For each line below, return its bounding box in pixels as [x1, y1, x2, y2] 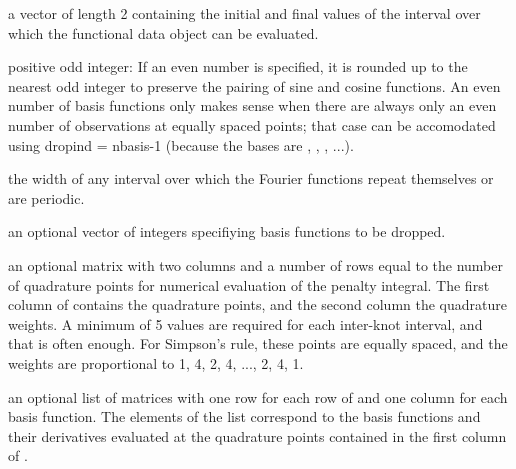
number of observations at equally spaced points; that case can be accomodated [8, 114, 496, 135]
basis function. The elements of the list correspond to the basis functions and [8, 406, 481, 427]
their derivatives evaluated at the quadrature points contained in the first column [8, 425, 507, 446]
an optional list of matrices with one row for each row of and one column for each [8, 386, 508, 407]
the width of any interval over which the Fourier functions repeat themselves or [8, 168, 494, 189]
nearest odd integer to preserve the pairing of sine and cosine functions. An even [8, 75, 501, 96]
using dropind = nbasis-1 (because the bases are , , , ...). [8, 134, 354, 155]
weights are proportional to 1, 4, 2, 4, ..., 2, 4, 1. [8, 352, 304, 373]
